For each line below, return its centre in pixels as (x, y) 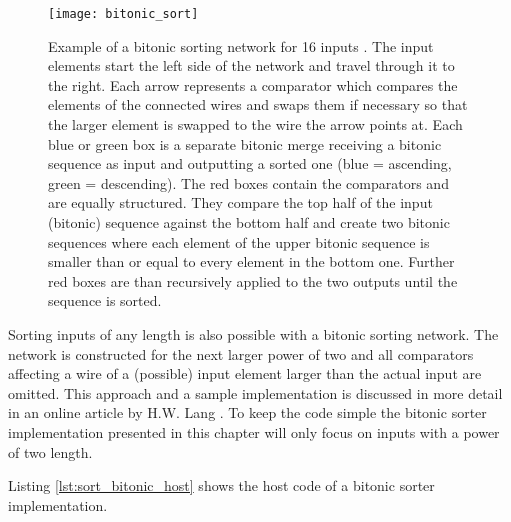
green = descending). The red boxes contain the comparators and (248, 182)
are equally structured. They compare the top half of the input (240, 202)
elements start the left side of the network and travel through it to (251, 65)
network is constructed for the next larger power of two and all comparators (241, 353)
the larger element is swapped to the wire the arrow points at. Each (255, 124)
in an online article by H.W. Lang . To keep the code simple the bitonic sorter (247, 412)
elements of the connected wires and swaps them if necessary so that (258, 104)
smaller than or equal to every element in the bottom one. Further (251, 261)
